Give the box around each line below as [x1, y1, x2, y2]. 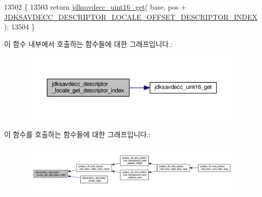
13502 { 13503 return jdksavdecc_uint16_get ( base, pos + [4, 2, 186, 12]
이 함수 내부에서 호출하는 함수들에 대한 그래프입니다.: [4, 38, 173, 49]
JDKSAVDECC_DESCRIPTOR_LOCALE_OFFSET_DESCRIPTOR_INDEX [4, 11, 258, 22]
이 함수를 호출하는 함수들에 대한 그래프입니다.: [4, 128, 151, 139]
